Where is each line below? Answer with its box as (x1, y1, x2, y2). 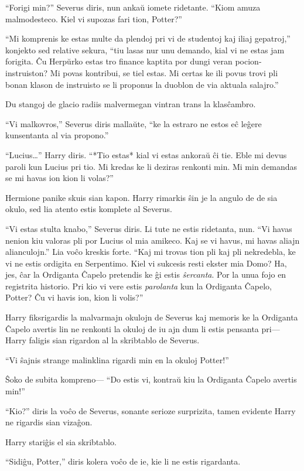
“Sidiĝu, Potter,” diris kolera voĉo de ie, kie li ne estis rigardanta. (5, 455, 241, 467)
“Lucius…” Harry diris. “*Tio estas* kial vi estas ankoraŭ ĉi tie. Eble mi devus (5, 148, 287, 161)
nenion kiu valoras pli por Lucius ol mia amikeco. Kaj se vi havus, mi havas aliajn (5, 234, 300, 246)
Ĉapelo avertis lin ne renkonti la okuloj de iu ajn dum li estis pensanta (5, 322, 259, 335)
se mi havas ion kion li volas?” (5, 172, 114, 184)
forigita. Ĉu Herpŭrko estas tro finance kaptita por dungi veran (5, 55, 233, 67)
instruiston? (5, 66, 48, 78)
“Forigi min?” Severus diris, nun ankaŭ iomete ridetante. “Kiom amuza (5, 1, 261, 13)
